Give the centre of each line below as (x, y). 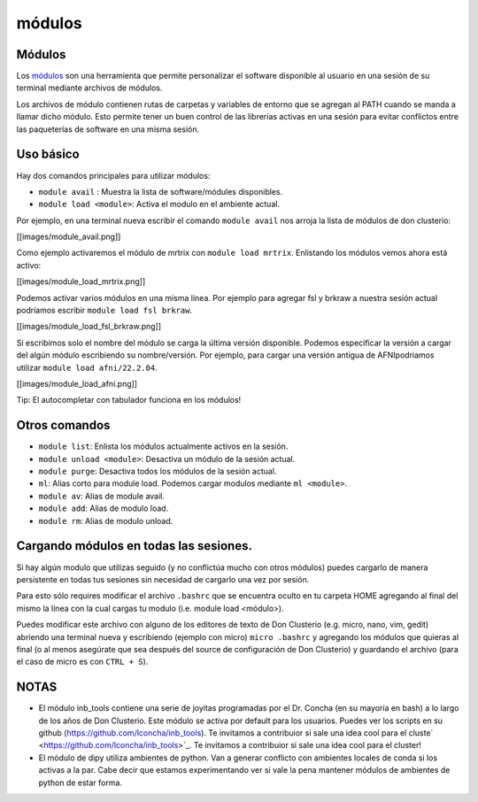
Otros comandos (63, 425)
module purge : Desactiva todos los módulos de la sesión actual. (158, 471)
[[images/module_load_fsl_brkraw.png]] (89, 327)
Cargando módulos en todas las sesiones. (134, 546)
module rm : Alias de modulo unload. (106, 521)
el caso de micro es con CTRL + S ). (82, 662)
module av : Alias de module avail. (102, 496)
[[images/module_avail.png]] (69, 237)
